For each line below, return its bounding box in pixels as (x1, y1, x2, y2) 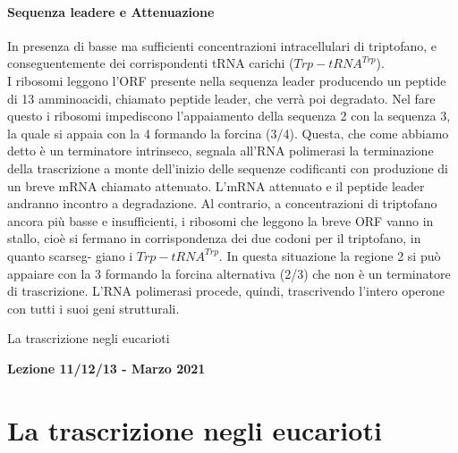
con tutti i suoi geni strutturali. (7, 298, 180, 317)
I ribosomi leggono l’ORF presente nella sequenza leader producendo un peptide (7, 71, 446, 89)
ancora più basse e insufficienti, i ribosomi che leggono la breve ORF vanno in (7, 211, 434, 230)
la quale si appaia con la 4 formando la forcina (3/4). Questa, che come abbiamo (7, 123, 449, 142)
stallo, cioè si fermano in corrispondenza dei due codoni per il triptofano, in (7, 229, 421, 247)
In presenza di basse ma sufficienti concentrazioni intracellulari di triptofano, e (7, 36, 437, 55)
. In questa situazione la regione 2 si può (218, 246, 441, 264)
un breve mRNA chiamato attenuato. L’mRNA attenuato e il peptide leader (7, 176, 425, 195)
